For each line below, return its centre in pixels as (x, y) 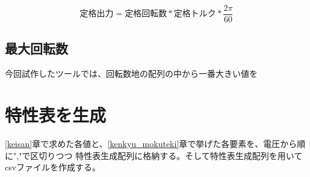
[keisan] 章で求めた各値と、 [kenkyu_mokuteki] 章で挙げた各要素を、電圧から (151, 143)
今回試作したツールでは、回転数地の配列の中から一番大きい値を (131, 73)
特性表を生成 (56, 115)
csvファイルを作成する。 (53, 167)
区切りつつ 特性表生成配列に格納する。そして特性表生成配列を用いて (166, 155)
